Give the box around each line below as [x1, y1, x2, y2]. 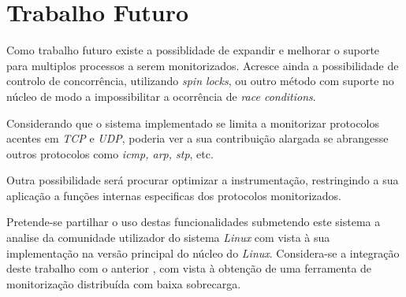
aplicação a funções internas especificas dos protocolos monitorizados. [6, 187, 341, 203]
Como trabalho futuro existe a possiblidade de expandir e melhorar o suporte [6, 42, 380, 58]
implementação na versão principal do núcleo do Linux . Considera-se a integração [6, 244, 400, 261]
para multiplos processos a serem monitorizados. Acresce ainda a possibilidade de [6, 57, 399, 73]
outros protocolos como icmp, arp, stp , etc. [6, 145, 214, 161]
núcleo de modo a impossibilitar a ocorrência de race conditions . [6, 87, 316, 104]
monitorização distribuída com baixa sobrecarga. [6, 275, 241, 291]
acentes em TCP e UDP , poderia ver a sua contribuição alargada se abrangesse [6, 130, 389, 147]
